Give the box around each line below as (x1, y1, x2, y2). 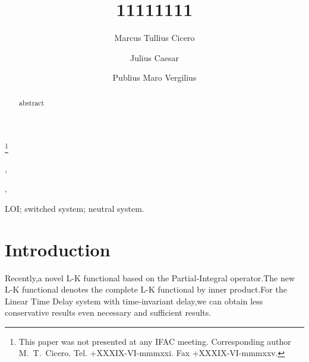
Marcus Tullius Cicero (114, 31, 195, 44)
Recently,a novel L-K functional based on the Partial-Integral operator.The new (5, 271, 295, 284)
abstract (18, 97, 45, 107)
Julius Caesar (130, 51, 179, 63)
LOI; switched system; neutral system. (5, 202, 144, 214)
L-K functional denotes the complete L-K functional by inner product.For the (5, 283, 287, 296)
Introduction (5, 237, 111, 261)
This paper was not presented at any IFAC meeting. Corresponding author (18, 335, 291, 347)
